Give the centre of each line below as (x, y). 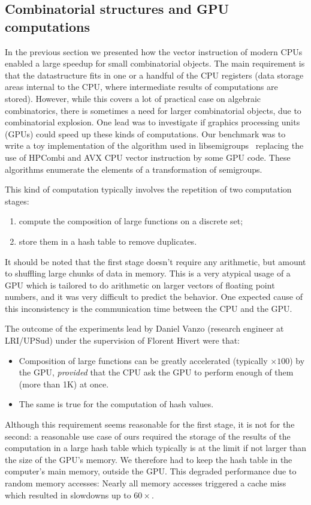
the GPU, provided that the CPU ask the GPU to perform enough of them (156, 372)
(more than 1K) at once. (64, 384)
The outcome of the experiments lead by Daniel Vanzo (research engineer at (144, 328)
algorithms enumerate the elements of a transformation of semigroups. (134, 169)
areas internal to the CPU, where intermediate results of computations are (141, 87)
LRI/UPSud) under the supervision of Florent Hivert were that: (122, 340)
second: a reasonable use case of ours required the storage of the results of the (148, 436)
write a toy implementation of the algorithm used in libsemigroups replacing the (154, 145)
